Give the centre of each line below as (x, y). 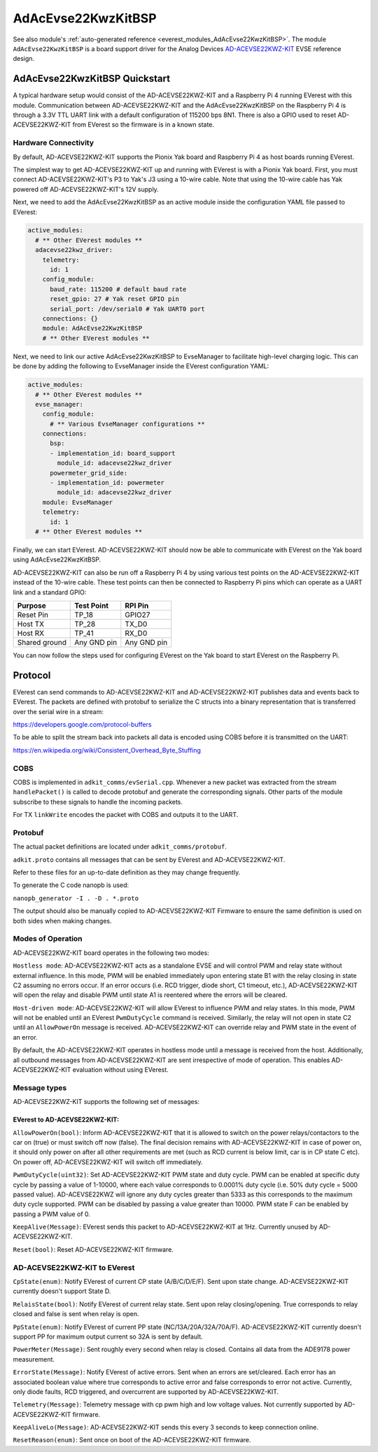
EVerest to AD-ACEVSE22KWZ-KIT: (66, 1119)
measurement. (34, 1359)
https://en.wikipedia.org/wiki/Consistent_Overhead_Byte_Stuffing (107, 750)
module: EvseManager (78, 502)
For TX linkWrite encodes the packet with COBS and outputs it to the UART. (126, 815)
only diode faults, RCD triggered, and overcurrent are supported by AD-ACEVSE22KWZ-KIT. (146, 1391)
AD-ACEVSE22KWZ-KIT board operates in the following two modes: (111, 953)
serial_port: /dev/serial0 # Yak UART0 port (128, 309)
